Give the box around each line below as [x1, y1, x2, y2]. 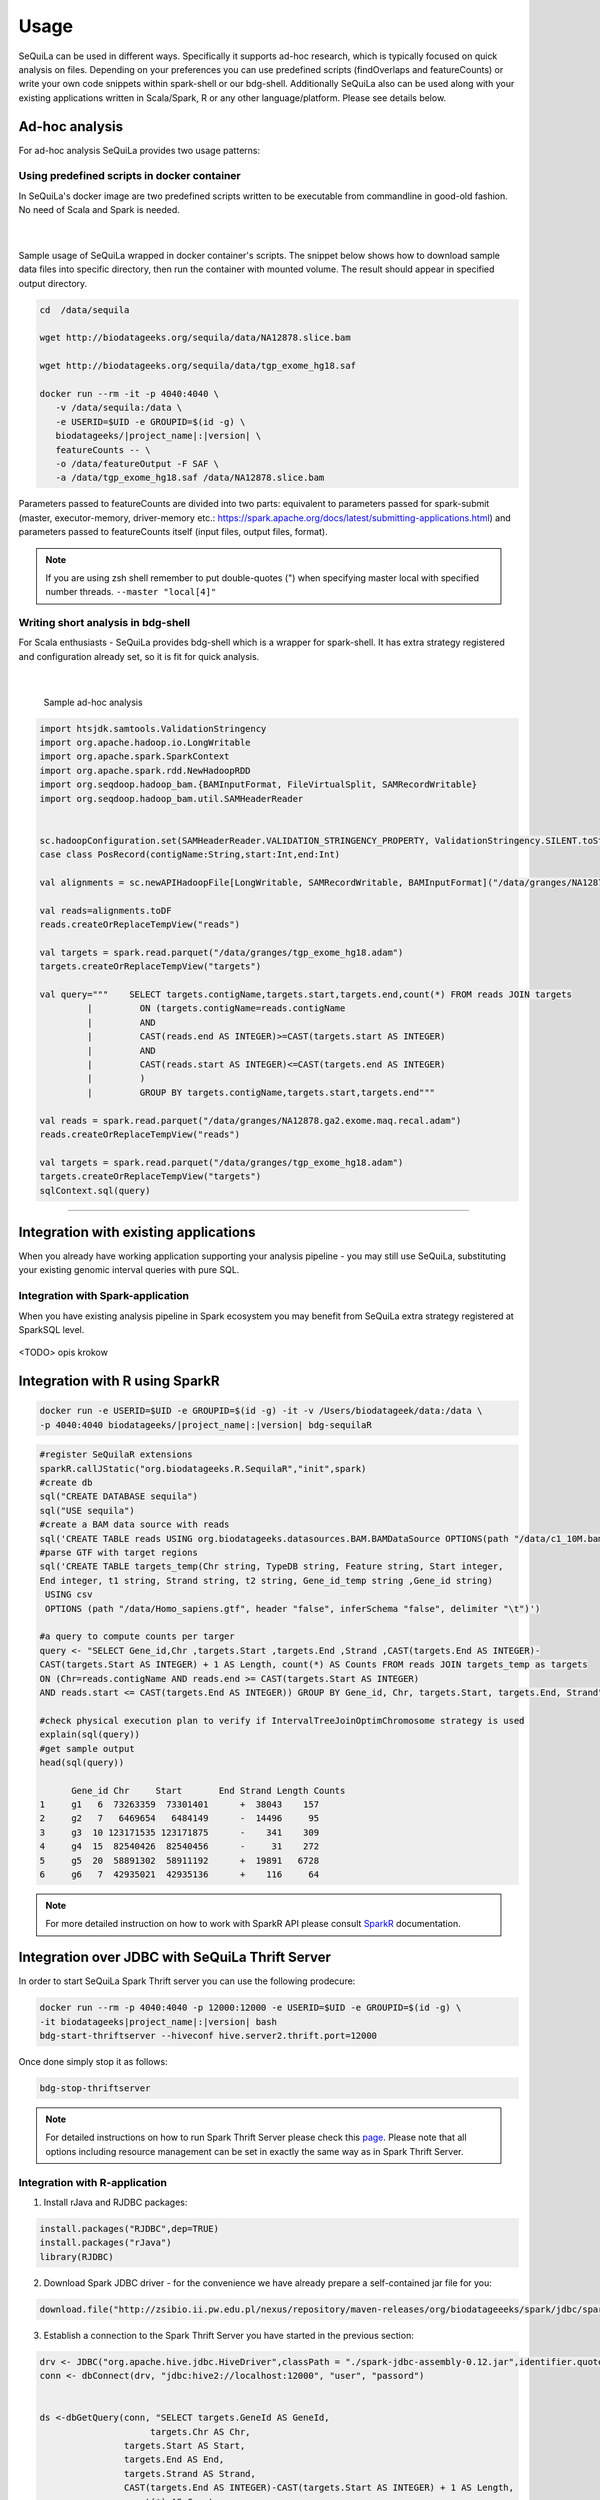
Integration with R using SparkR [18, 1373, 220, 1390]
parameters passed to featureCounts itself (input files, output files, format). [18, 526, 329, 538]
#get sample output [39, 1743, 135, 1754]
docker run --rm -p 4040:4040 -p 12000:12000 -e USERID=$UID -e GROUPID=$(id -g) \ [39, 2002, 462, 2014]
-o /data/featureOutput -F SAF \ [55, 458, 220, 469]
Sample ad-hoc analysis [43, 696, 144, 708]
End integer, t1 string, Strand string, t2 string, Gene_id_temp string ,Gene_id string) [39, 1575, 494, 1586]
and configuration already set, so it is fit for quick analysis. [18, 650, 260, 662]
